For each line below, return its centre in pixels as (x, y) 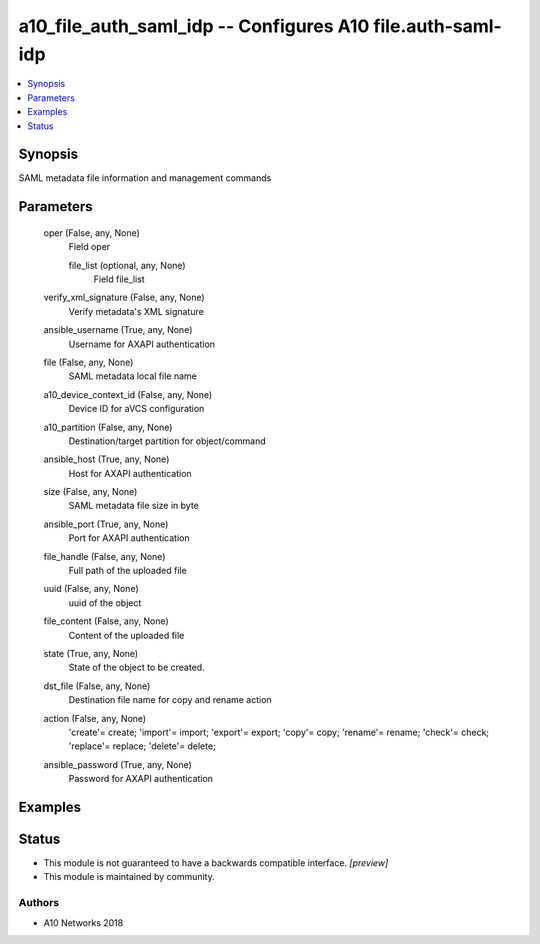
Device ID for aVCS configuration (136, 409)
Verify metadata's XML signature (136, 311)
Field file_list (119, 279)
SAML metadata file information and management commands (145, 178)
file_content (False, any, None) (106, 621)
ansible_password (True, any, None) (117, 764)
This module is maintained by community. (129, 877)
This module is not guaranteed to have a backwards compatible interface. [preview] (216, 863)
